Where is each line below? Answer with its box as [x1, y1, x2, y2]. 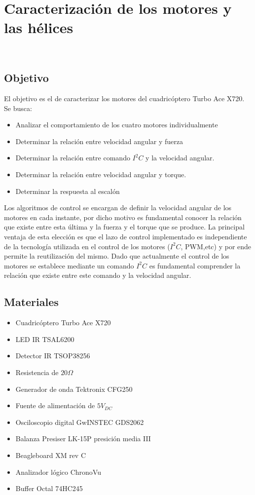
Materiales [4, 294, 59, 309]
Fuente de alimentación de [15, 400, 95, 411]
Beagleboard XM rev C [15, 450, 86, 460]
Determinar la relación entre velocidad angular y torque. [15, 169, 186, 180]
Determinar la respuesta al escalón [15, 186, 120, 196]
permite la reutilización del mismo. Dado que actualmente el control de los [4, 251, 229, 261]
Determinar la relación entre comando [15, 152, 130, 163]
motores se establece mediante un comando [4, 260, 134, 270]
